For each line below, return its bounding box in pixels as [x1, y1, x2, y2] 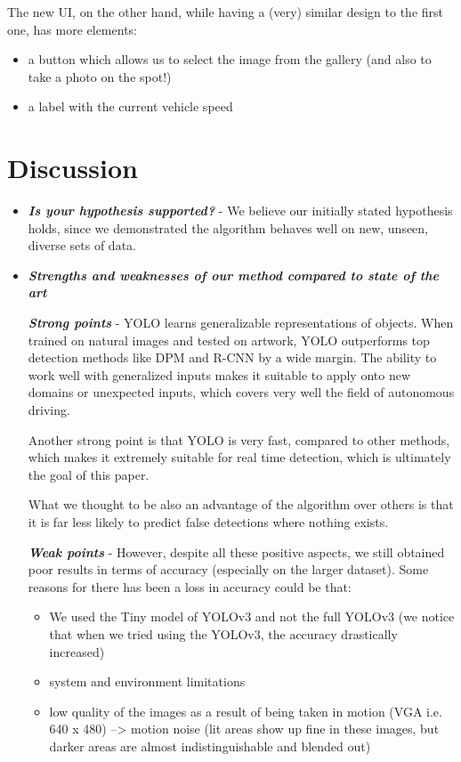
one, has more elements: [7, 20, 137, 38]
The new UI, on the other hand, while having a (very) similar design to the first [7, 3, 443, 20]
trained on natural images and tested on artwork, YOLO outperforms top [28, 330, 430, 349]
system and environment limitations [49, 672, 246, 691]
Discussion [7, 150, 138, 186]
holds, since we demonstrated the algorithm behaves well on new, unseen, [28, 218, 428, 237]
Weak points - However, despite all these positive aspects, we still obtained [28, 542, 445, 561]
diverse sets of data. [28, 236, 136, 255]
